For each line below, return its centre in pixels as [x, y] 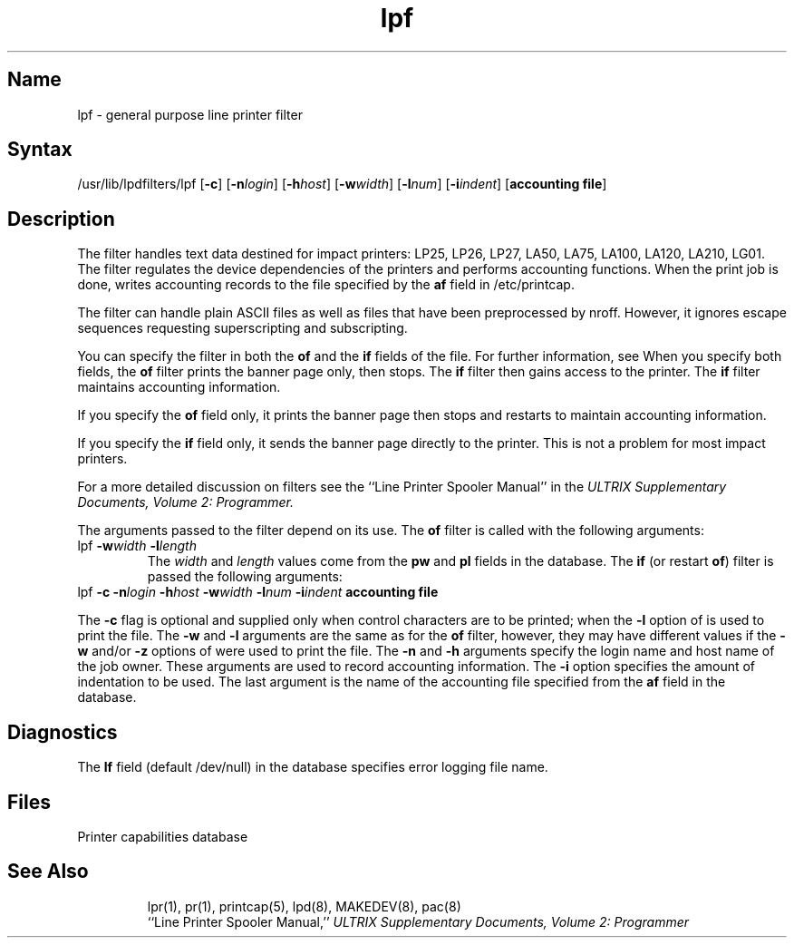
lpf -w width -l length [137, 546]
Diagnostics [63, 732]
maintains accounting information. [179, 387]
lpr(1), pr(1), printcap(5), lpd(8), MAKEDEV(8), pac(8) [304, 906]
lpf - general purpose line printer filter [190, 114]
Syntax [40, 150]
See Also [48, 872]
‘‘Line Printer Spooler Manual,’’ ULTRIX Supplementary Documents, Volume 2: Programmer [418, 921]
